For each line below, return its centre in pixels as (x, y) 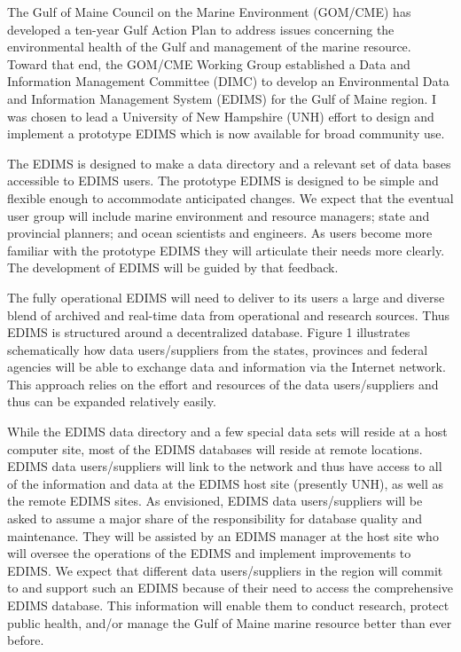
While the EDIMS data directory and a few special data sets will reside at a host (227, 432)
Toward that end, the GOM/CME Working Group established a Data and (209, 63)
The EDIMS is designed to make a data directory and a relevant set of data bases (229, 163)
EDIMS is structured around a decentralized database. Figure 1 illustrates (209, 332)
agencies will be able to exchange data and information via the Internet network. (227, 367)
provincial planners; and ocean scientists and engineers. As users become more (220, 233)
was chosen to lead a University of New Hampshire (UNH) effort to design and (221, 116)
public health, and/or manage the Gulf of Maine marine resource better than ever (230, 622)
